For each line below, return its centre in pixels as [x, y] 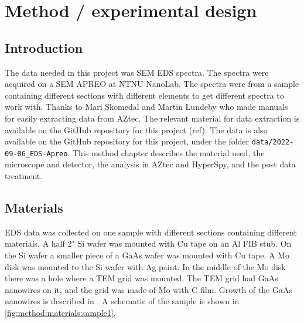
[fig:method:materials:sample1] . [60, 312]
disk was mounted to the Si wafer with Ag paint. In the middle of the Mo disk [145, 266]
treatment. [24, 176]
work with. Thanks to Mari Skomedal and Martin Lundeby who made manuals [146, 107]
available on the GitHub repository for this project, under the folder [127, 141]
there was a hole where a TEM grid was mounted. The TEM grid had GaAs [141, 278]
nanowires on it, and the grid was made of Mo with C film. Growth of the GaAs [148, 289]
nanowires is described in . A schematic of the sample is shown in [122, 301]
